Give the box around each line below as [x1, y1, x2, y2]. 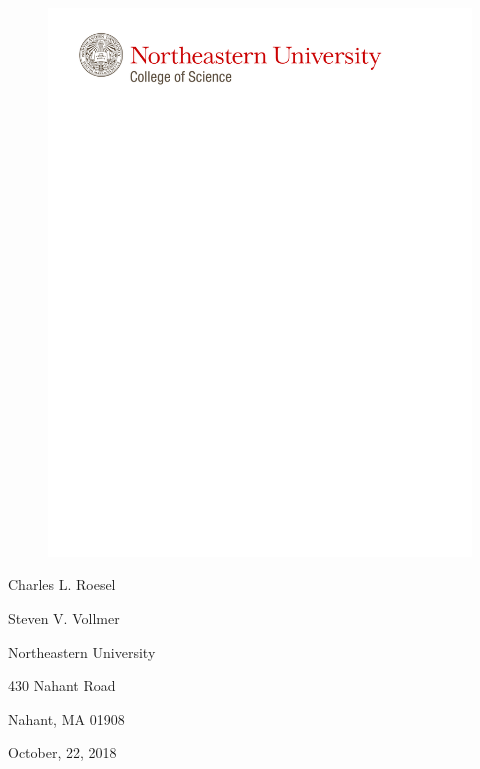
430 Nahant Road [8, 675, 116, 696]
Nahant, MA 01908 [8, 708, 125, 729]
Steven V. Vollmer [8, 608, 120, 629]
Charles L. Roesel [8, 574, 116, 595]
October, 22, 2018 [8, 742, 117, 763]
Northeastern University [8, 641, 156, 662]
